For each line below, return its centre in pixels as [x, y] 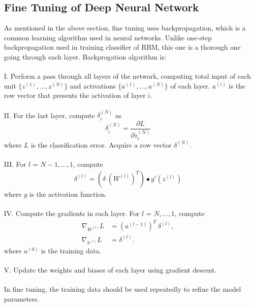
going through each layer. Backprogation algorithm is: [85, 56]
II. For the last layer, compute [49, 115]
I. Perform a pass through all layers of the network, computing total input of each [127, 76]
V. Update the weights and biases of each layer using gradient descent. [111, 270]
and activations [93, 85]
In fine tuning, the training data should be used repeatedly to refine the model [123, 289]
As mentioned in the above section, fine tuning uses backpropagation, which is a [125, 28]
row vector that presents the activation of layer [75, 95]
